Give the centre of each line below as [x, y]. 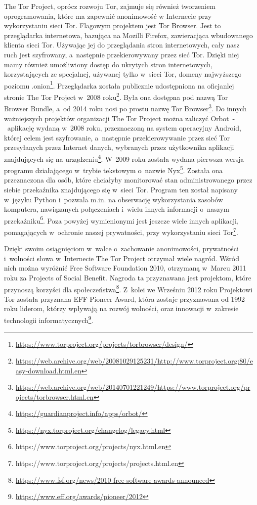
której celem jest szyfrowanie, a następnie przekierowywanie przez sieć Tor [117, 137]
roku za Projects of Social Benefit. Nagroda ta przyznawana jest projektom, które [128, 278]
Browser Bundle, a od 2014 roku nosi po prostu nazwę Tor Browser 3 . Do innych [125, 108]
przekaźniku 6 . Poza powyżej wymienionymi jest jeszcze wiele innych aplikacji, [121, 220]
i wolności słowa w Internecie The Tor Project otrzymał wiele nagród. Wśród [122, 258]
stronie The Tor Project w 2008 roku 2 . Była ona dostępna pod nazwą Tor [116, 96]
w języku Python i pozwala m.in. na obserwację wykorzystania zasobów [114, 199]
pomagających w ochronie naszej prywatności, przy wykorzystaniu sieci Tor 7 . [121, 231]
